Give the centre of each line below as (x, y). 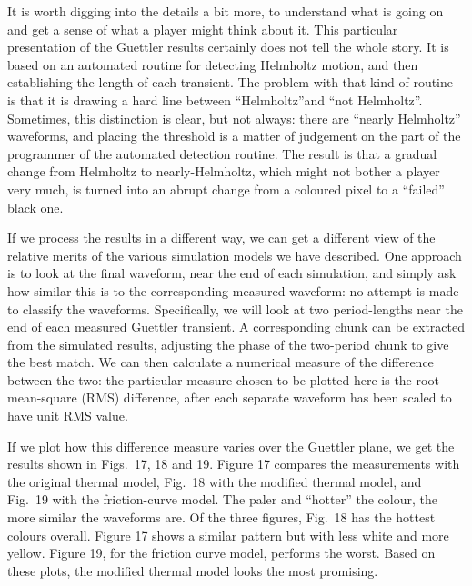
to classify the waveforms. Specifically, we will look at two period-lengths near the (235, 308)
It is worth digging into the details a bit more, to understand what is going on (226, 11)
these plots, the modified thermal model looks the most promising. (193, 570)
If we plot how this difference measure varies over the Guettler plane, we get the (231, 446)
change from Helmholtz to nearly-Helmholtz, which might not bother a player (224, 171)
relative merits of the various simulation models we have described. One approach (235, 255)
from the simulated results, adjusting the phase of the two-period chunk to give (228, 344)
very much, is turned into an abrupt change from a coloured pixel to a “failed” (226, 189)
